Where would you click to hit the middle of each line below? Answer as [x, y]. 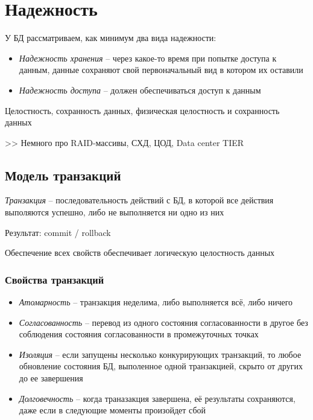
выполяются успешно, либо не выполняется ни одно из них [115, 212]
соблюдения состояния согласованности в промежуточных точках [139, 334]
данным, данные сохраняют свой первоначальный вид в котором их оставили [161, 70]
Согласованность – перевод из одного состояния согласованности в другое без [163, 322]
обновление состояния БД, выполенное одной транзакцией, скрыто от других [161, 366]
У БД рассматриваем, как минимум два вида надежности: [111, 38]
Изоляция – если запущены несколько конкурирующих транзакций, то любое [160, 354]
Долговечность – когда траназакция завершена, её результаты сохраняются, [157, 398]
